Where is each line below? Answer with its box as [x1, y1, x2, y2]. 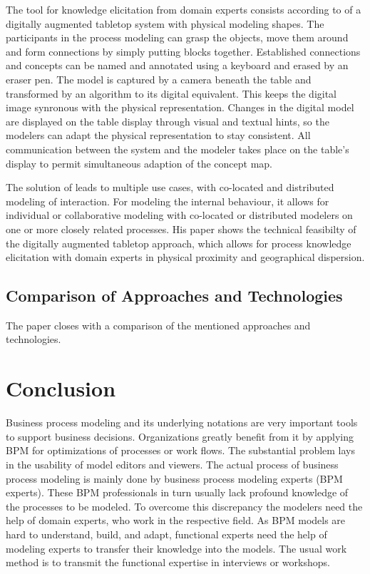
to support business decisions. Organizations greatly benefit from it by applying [6, 429, 354, 444]
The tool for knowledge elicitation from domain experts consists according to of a [6, 2, 361, 16]
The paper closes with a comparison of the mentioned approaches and [6, 317, 311, 332]
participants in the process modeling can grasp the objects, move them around [6, 30, 349, 45]
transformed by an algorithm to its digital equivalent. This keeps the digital [6, 86, 337, 101]
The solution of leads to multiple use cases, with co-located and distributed [6, 180, 334, 195]
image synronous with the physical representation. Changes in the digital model [6, 100, 354, 115]
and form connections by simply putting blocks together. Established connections [6, 43, 361, 58]
